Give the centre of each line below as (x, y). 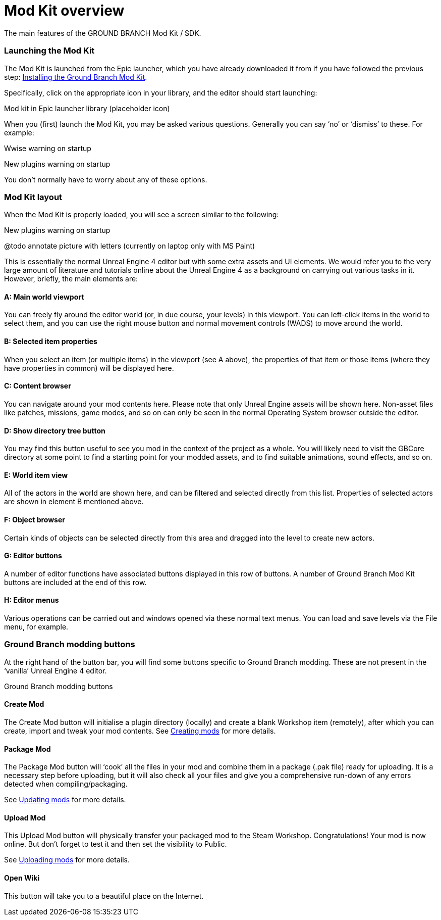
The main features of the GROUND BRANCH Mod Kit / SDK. (103, 33)
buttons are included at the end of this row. (75, 582)
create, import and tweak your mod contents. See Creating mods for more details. (140, 731)
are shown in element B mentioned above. (74, 502)
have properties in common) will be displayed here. (89, 368)
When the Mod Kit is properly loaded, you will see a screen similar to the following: (142, 215)
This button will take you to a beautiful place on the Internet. (104, 896)
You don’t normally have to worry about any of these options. (106, 179)
